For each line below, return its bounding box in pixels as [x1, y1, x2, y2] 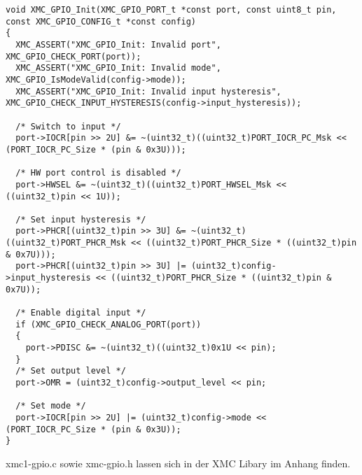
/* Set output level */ [15, 366, 126, 376]
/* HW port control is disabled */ [15, 168, 181, 178]
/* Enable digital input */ [15, 308, 146, 318]
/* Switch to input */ [15, 121, 121, 132]
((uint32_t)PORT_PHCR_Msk [6, 238, 126, 248]
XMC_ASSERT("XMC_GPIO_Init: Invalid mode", [15, 63, 221, 73]
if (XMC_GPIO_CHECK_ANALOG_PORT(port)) [15, 319, 202, 329]
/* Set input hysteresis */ [15, 214, 146, 225]
